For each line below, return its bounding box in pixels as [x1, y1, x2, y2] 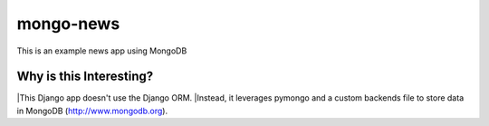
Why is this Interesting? [16, 69, 154, 84]
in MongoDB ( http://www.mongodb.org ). [16, 105, 168, 116]
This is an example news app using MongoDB [16, 45, 187, 56]
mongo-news [16, 14, 120, 34]
